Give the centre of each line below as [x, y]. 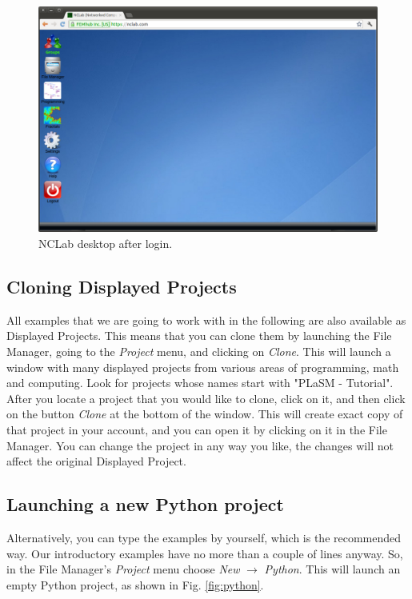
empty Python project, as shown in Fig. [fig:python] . [135, 584]
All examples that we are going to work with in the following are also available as [206, 319]
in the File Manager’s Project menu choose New [123, 569]
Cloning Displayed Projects [122, 286]
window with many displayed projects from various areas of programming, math [203, 367]
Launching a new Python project [145, 504]
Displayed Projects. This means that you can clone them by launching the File [199, 335]
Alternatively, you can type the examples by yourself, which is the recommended [204, 537]
